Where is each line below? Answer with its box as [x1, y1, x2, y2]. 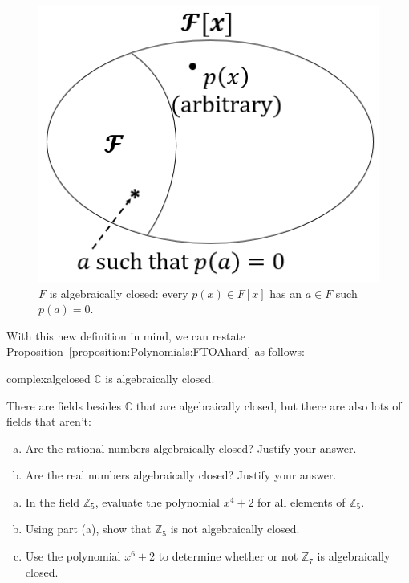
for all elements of [257, 493, 346, 510]
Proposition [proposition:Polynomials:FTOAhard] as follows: [6, 343, 305, 360]
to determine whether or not [158, 548, 298, 565]
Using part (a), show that [25, 520, 152, 537]
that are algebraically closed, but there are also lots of [136, 397, 402, 414]
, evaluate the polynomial [95, 493, 220, 510]
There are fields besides [6, 397, 122, 414]
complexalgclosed [6, 369, 91, 386]
